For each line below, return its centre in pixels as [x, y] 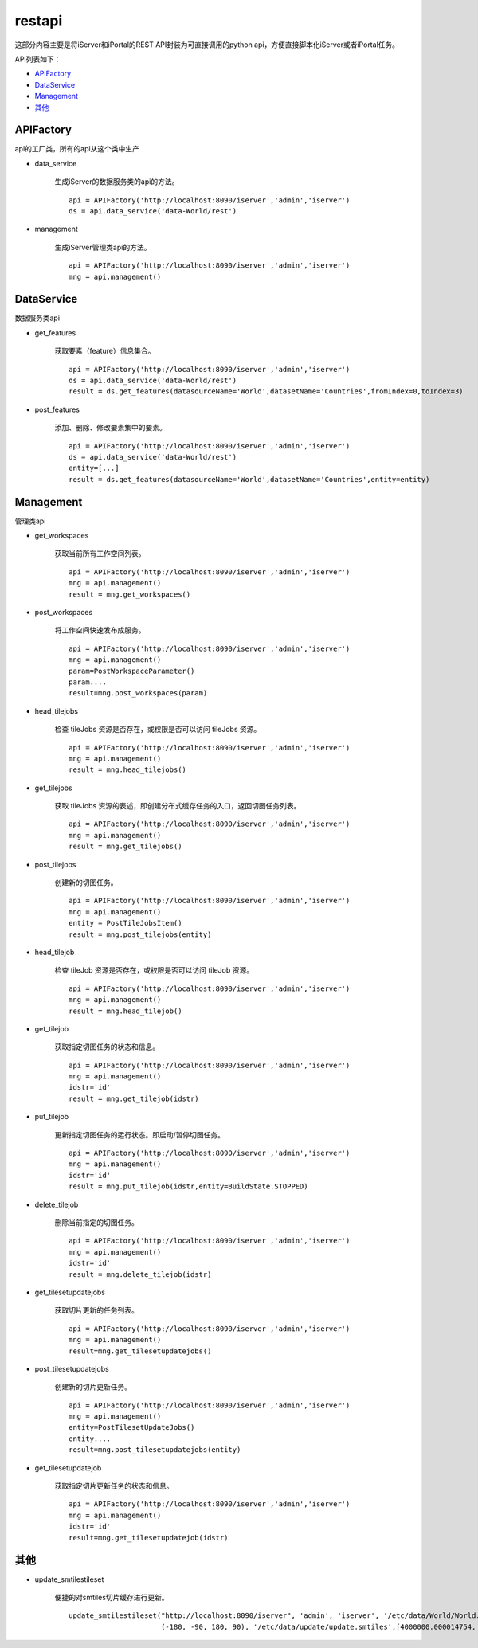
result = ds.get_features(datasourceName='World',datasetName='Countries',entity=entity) [249, 479]
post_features [57, 409]
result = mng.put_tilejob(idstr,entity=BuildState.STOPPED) [188, 1186]
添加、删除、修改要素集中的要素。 [110, 428]
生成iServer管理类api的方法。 [103, 247]
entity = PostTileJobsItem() [125, 923]
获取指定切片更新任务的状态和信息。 [114, 1486]
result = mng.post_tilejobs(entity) [140, 934]
